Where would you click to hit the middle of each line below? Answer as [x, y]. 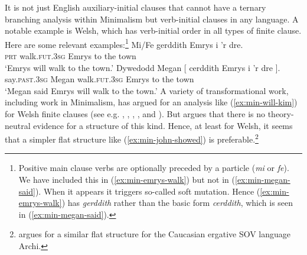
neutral [18, 125]
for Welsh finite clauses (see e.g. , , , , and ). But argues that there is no [135, 114]
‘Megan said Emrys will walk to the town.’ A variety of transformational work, [147, 90]
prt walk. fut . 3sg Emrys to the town [71, 56]
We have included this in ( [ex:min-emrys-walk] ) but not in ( [127, 180]
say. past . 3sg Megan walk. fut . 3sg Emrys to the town [99, 79]
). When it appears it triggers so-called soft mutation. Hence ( [148, 191]
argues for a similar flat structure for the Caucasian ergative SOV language [155, 234]
